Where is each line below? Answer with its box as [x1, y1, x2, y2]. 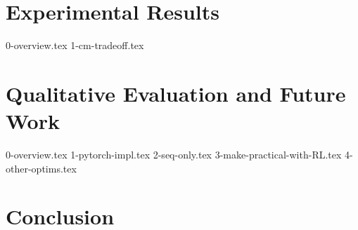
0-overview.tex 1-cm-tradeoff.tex [6, 38, 144, 53]
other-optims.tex [6, 161, 77, 175]
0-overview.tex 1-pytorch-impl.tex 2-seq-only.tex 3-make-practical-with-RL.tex [6, 147, 342, 162]
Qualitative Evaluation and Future [6, 79, 346, 107]
